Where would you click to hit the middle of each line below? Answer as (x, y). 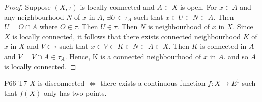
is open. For (198, 7)
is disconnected (61, 83)
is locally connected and (117, 7)
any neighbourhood (34, 16)
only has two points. (75, 93)
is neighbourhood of (179, 27)
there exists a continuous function (153, 83)
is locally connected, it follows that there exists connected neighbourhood (127, 36)
